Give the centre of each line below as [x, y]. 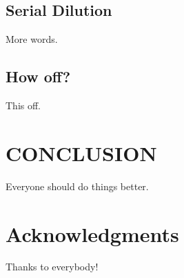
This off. [23, 105]
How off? [38, 76]
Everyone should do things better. [77, 186]
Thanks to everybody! [52, 267]
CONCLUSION [81, 152]
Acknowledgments [92, 233]
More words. [32, 39]
